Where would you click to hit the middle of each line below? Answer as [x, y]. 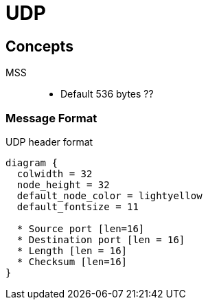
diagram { [32, 162]
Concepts [39, 46]
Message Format [51, 118]
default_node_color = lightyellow [109, 195]
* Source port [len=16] [81, 228]
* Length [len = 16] [72, 250]
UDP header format [49, 142]
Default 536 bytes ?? [107, 94]
